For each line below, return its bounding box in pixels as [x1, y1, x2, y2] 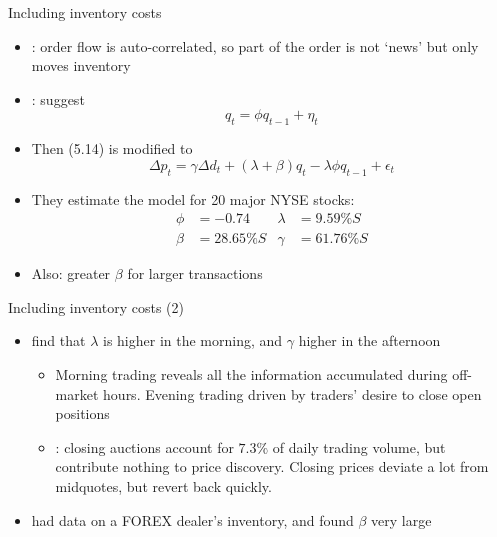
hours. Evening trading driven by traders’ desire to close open [103, 383, 482, 404]
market [55, 383, 99, 404]
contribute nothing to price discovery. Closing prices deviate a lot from [55, 456, 489, 477]
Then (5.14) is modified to [31, 138, 193, 159]
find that [31, 330, 86, 351]
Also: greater [31, 263, 111, 284]
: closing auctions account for [55, 436, 234, 457]
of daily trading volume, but [272, 436, 446, 457]
